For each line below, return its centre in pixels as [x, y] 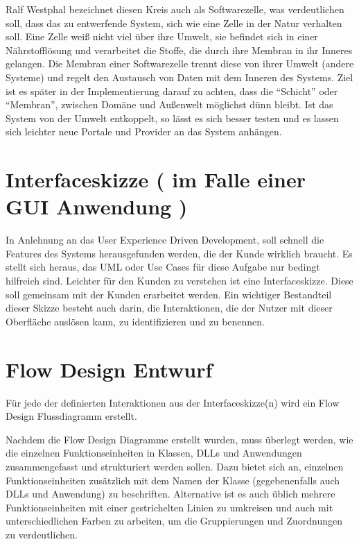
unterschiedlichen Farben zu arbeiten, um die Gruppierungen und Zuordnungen [174, 521]
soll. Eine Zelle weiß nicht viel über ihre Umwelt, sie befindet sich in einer [162, 36]
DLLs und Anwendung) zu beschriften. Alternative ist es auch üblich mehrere [170, 494]
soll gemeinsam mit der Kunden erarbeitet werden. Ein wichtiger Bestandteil [169, 294]
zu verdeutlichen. [42, 534]
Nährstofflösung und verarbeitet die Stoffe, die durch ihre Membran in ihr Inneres [179, 50]
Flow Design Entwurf [109, 369]
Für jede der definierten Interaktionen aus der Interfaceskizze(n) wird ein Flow [173, 402]
